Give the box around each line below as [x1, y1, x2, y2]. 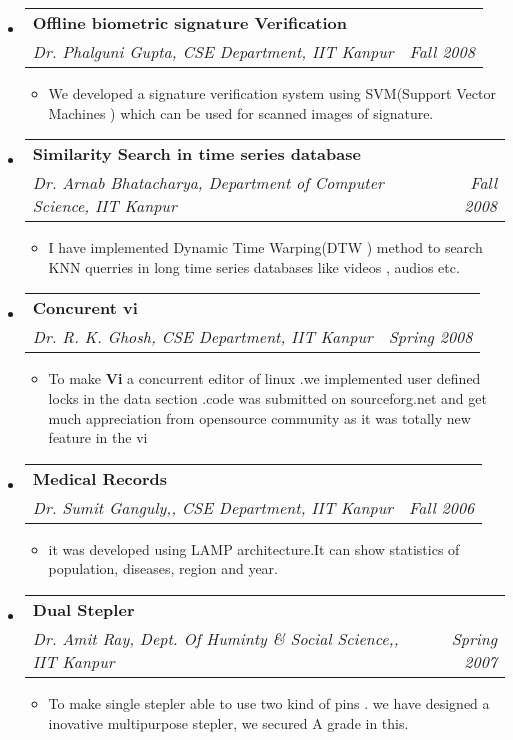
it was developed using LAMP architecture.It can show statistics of [48, 538, 460, 559]
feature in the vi [48, 427, 148, 448]
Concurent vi [32, 296, 138, 320]
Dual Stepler [32, 597, 135, 621]
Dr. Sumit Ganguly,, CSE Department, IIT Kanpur [32, 495, 393, 519]
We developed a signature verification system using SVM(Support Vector [48, 83, 496, 103]
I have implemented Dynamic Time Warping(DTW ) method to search [48, 237, 483, 258]
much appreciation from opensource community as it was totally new [48, 407, 471, 428]
